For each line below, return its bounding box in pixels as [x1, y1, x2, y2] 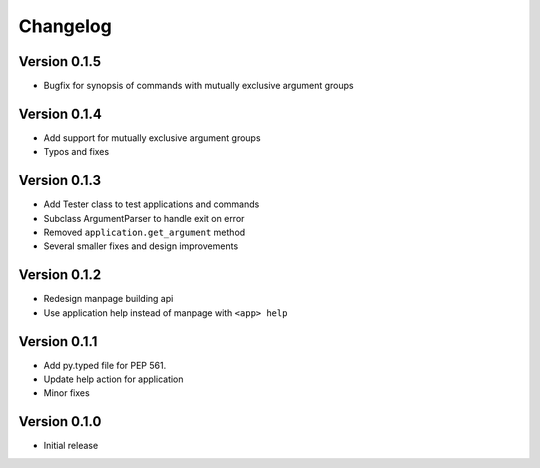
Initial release [43, 440, 99, 452]
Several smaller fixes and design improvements [43, 240, 239, 252]
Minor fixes [43, 387, 90, 399]
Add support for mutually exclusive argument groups [43, 131, 261, 144]
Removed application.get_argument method [43, 226, 246, 239]
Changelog [18, 15, 112, 37]
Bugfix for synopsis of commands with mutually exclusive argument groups [43, 80, 354, 92]
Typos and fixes [43, 146, 110, 158]
